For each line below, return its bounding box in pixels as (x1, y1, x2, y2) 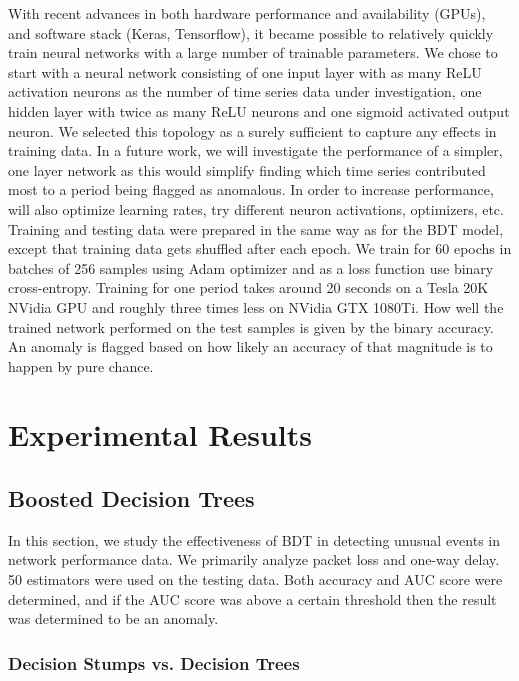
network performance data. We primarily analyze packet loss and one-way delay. (8, 549, 500, 570)
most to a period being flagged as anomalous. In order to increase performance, (8, 179, 494, 200)
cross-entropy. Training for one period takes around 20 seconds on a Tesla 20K (8, 277, 489, 298)
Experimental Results (8, 414, 312, 455)
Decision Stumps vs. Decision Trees (8, 650, 300, 675)
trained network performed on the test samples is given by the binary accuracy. (8, 316, 494, 337)
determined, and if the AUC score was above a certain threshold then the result (8, 588, 497, 609)
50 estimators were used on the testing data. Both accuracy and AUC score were (8, 569, 503, 590)
